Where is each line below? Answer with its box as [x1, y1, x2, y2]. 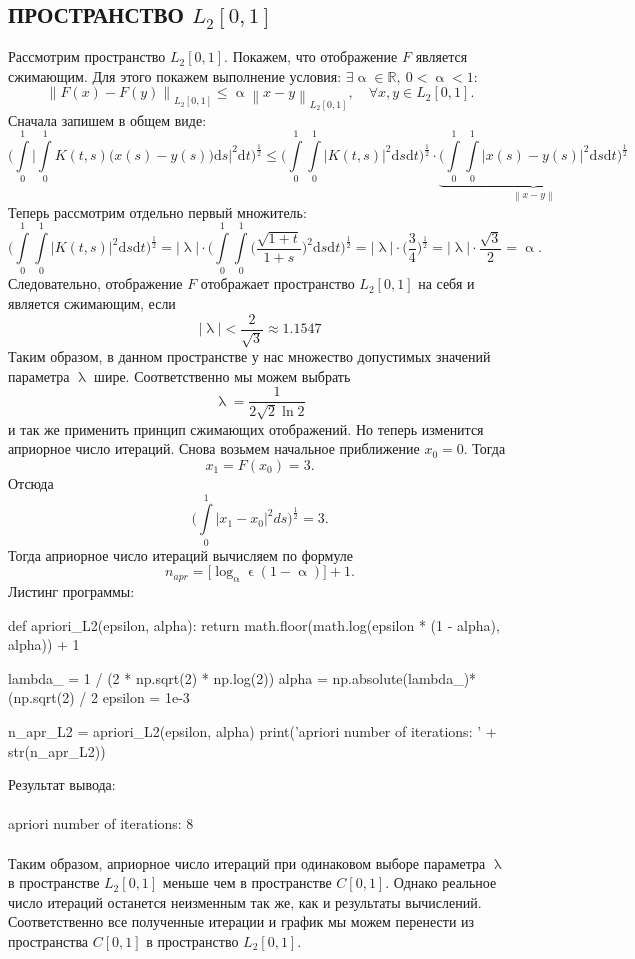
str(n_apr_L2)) [8, 740, 106, 761]
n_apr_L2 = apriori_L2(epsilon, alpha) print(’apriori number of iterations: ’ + [8, 721, 497, 742]
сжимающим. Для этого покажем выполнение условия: [8, 65, 342, 86]
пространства [8, 930, 89, 951]
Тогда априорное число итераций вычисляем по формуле [8, 544, 354, 565]
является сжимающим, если [8, 293, 176, 314]
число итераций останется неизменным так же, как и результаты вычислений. [8, 891, 482, 912]
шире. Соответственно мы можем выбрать [94, 365, 351, 386]
